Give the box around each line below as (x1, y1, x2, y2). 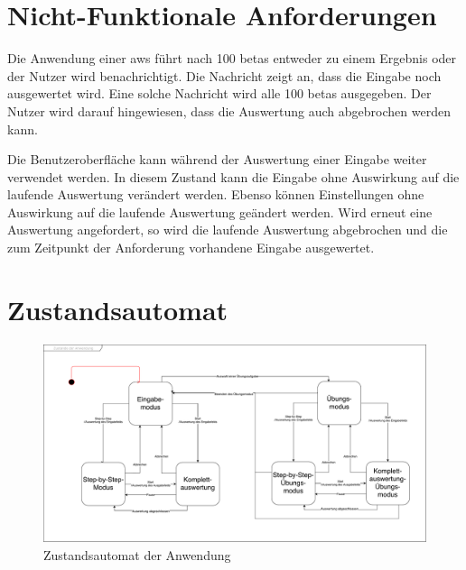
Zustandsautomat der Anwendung (43, 545, 231, 564)
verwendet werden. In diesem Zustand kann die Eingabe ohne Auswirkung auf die (7, 167, 460, 186)
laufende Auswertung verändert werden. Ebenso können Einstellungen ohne (7, 185, 424, 204)
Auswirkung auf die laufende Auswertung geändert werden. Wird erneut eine (7, 202, 433, 221)
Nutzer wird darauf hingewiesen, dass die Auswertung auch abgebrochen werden (7, 101, 451, 120)
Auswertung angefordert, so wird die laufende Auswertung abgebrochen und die (7, 220, 448, 239)
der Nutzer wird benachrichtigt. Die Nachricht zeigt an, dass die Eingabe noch (7, 66, 442, 85)
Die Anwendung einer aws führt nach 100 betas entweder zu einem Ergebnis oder (7, 49, 457, 68)
